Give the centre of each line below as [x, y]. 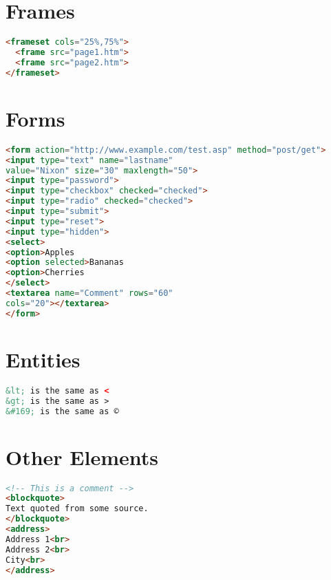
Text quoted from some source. [77, 509]
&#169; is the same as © [62, 411]
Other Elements [82, 457]
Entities [43, 359]
